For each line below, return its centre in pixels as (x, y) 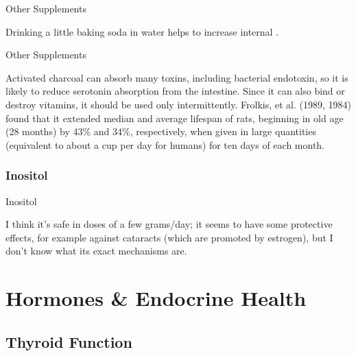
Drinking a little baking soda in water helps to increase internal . (142, 31)
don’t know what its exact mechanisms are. (96, 251)
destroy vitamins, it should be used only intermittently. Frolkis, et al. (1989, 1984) (178, 104)
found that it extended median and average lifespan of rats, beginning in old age (175, 118)
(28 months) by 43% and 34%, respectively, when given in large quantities (161, 131)
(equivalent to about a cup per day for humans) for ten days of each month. (165, 144)
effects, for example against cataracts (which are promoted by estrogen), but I (169, 237)
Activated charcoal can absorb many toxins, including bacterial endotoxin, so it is (177, 77)
